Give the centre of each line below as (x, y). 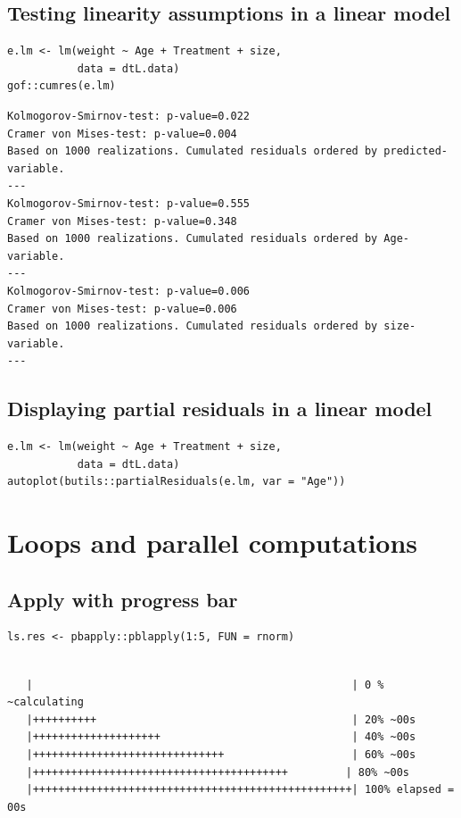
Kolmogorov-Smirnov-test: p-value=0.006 (129, 291)
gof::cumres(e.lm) (62, 86)
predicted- (416, 151)
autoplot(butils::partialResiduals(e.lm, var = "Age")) (177, 482)
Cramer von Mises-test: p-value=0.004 (122, 134)
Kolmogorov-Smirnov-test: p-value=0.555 (129, 203)
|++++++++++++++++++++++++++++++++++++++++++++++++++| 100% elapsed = (240, 790)
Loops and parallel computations (213, 543)
